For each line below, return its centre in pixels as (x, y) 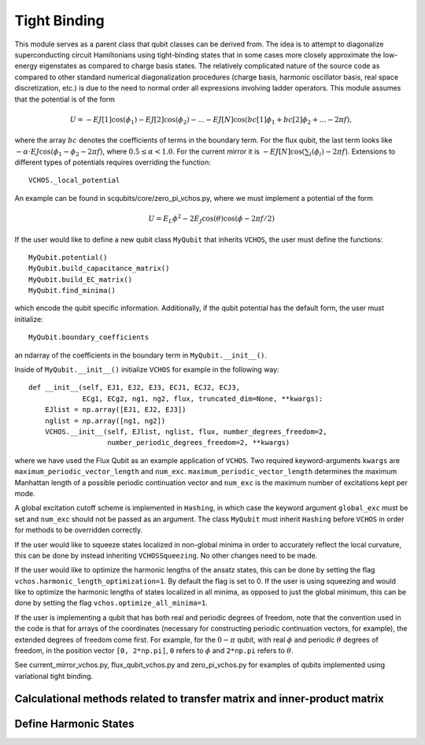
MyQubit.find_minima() (72, 291)
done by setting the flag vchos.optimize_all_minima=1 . (111, 603)
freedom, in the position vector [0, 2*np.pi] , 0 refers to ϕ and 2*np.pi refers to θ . (154, 650)
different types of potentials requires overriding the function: (113, 162)
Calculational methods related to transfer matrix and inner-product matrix (200, 698)
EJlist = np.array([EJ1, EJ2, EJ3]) (115, 410)
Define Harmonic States (74, 723)
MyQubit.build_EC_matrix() (81, 279)
